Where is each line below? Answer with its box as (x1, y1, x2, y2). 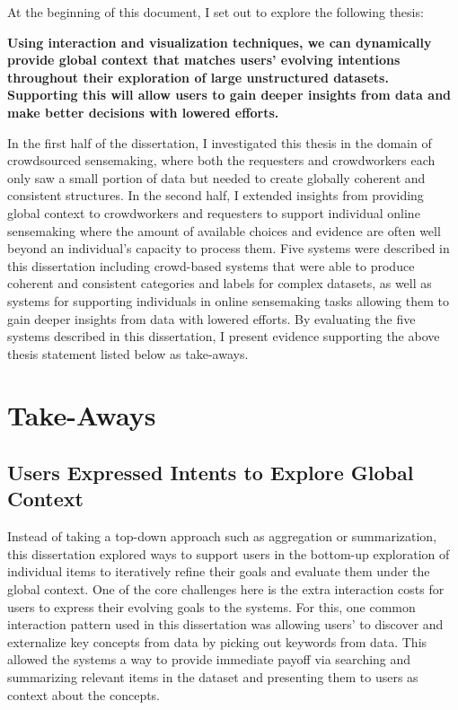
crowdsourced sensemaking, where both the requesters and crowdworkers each (7, 151, 436, 170)
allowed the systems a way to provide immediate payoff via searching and (7, 650, 411, 669)
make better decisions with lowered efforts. (7, 102, 279, 121)
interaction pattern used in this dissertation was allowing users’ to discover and (7, 615, 444, 634)
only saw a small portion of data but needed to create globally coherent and (7, 168, 426, 187)
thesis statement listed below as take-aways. (7, 344, 249, 363)
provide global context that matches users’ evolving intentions (7, 50, 401, 69)
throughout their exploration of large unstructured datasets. (7, 67, 389, 86)
